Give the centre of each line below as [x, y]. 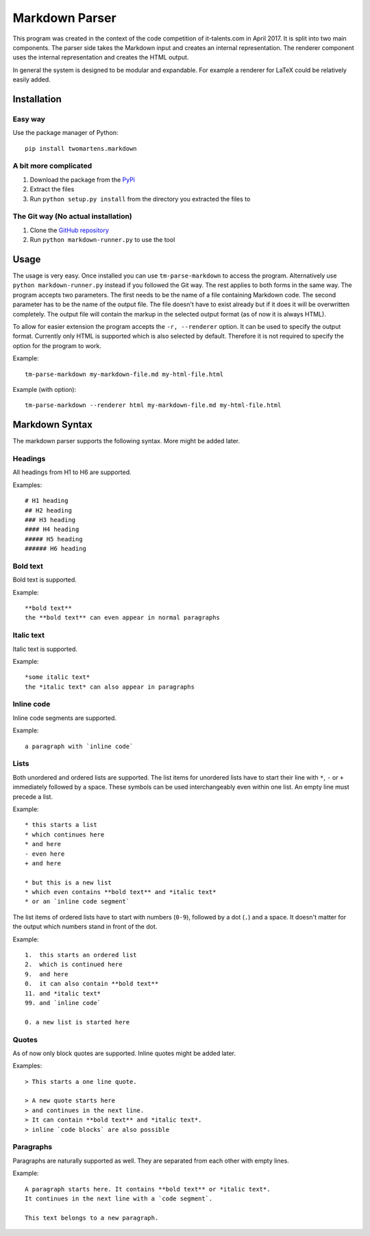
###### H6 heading [56, 549]
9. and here [47, 974]
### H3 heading [50, 520]
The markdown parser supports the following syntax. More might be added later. [126, 441]
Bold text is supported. [45, 580]
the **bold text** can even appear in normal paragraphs [123, 618]
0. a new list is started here [77, 1022]
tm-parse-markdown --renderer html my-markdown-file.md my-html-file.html [153, 405]
